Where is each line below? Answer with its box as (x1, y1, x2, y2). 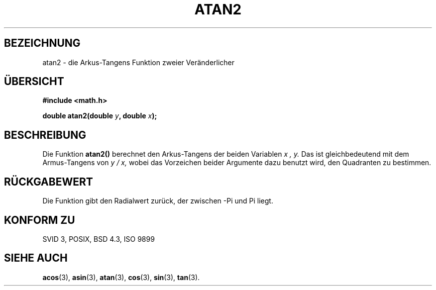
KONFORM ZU (4, 213, 75, 226)
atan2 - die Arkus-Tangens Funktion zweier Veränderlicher (42, 58, 235, 67)
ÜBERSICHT (4, 75, 64, 88)
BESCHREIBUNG (4, 128, 87, 141)
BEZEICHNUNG (4, 37, 81, 50)
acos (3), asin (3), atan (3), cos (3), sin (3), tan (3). (42, 273, 200, 282)
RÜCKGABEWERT (4, 175, 93, 188)
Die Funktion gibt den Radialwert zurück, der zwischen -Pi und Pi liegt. (42, 196, 273, 205)
